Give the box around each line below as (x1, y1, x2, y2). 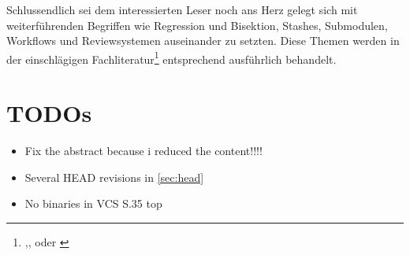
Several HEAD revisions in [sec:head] (24, 168, 204, 185)
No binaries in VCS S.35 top (24, 195, 162, 212)
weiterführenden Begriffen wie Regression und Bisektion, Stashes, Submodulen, (6, 17, 388, 33)
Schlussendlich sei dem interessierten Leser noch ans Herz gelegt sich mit (6, 2, 358, 17)
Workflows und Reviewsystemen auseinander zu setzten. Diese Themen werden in (6, 32, 400, 49)
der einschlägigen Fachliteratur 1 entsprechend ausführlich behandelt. (6, 48, 337, 67)
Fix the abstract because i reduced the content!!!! (24, 142, 263, 159)
